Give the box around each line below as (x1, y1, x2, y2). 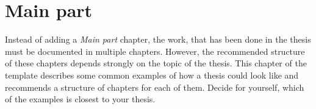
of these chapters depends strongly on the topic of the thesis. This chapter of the (5, 57, 307, 69)
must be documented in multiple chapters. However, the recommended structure (5, 44, 305, 57)
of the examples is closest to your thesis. (5, 93, 156, 105)
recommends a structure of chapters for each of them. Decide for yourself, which (5, 80, 304, 93)
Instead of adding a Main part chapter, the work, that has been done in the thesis (5, 33, 311, 46)
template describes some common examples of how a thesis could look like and (5, 68, 299, 81)
